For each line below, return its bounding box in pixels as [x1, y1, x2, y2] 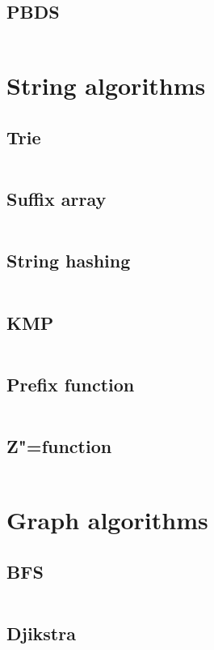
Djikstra [6, 620, 76, 645]
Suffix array [6, 186, 107, 212]
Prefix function [6, 371, 135, 396]
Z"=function [6, 433, 112, 458]
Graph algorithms [6, 502, 208, 536]
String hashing [6, 248, 131, 273]
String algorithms [6, 69, 206, 102]
